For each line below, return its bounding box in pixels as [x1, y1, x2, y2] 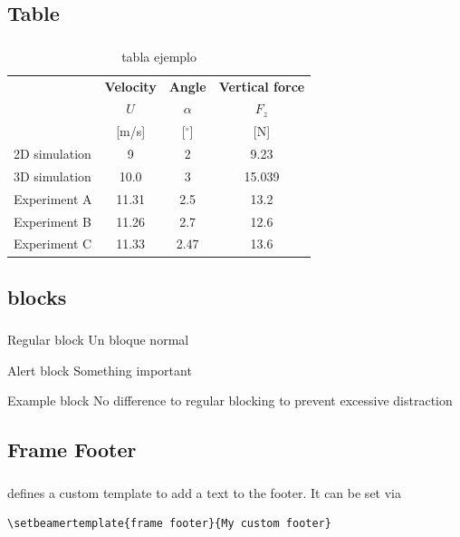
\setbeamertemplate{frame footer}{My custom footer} [7, 517, 331, 531]
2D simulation [14, 144, 91, 163]
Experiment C [14, 234, 92, 253]
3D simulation [14, 166, 91, 185]
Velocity [104, 76, 157, 95]
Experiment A [14, 189, 92, 208]
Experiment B [14, 211, 91, 230]
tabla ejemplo [121, 46, 197, 65]
